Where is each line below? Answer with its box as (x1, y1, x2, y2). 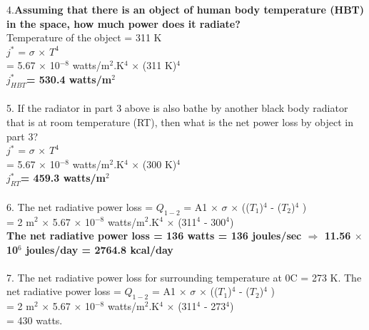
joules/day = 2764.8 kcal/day (26, 242, 173, 257)
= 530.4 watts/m (26, 71, 112, 86)
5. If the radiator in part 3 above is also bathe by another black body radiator (6, 100, 348, 115)
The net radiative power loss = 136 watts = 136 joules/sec (6, 228, 302, 243)
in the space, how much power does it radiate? (6, 16, 241, 31)
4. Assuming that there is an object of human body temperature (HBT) (6, 2, 365, 16)
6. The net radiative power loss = (6, 199, 153, 214)
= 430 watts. (6, 312, 63, 327)
